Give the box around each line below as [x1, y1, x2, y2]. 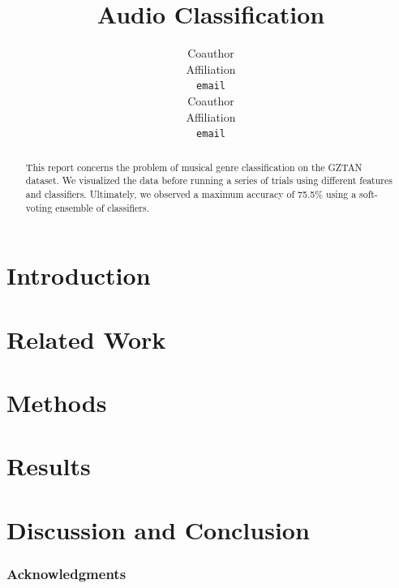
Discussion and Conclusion [6, 513, 310, 546]
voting [25, 200, 53, 214]
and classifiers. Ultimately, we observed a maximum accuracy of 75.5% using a [25, 187, 357, 200]
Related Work [6, 322, 166, 355]
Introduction [6, 259, 151, 292]
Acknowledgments [6, 563, 127, 583]
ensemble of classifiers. [55, 200, 150, 214]
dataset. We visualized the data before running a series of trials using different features [25, 174, 393, 187]
